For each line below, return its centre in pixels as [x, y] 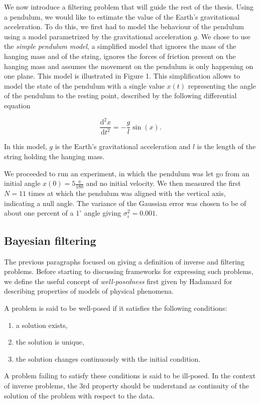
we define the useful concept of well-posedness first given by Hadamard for [118, 281]
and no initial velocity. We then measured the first [163, 183]
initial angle [22, 183]
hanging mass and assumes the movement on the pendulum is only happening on [129, 66]
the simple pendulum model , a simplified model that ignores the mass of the [120, 46]
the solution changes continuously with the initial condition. [108, 358]
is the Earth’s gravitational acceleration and [123, 146]
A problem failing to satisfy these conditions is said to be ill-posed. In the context [130, 376]
